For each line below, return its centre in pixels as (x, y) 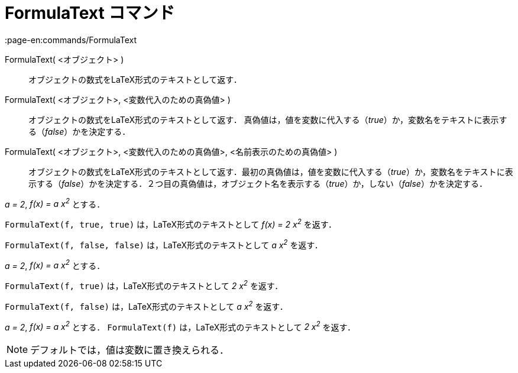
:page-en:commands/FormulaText (71, 40)
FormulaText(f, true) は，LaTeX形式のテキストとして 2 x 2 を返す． (144, 285)
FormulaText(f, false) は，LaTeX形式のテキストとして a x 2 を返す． (146, 306)
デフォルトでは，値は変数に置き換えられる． (130, 350)
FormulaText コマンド (90, 13)
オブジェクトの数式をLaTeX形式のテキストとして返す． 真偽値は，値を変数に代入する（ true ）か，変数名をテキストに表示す (268, 119)
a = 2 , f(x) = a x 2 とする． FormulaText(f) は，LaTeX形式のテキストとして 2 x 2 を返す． (180, 326)
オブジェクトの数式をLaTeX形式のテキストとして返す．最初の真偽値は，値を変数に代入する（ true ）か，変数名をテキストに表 (271, 171)
